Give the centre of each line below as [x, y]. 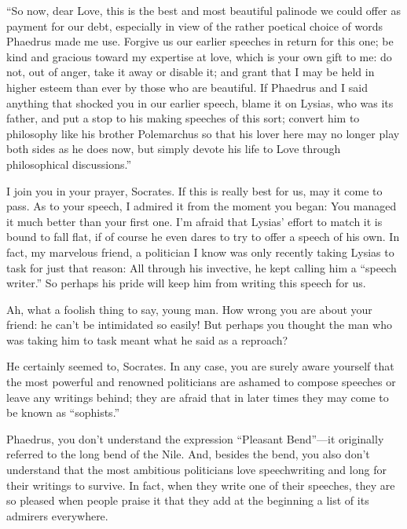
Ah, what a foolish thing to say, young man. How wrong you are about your [189, 309]
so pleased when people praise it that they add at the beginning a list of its [188, 500]
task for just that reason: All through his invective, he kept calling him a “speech [202, 267]
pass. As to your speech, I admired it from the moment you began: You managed [202, 206]
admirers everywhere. [57, 515]
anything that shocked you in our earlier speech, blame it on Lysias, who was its [200, 102]
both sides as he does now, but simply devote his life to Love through [174, 149]
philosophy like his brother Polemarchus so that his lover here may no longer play [203, 133]
